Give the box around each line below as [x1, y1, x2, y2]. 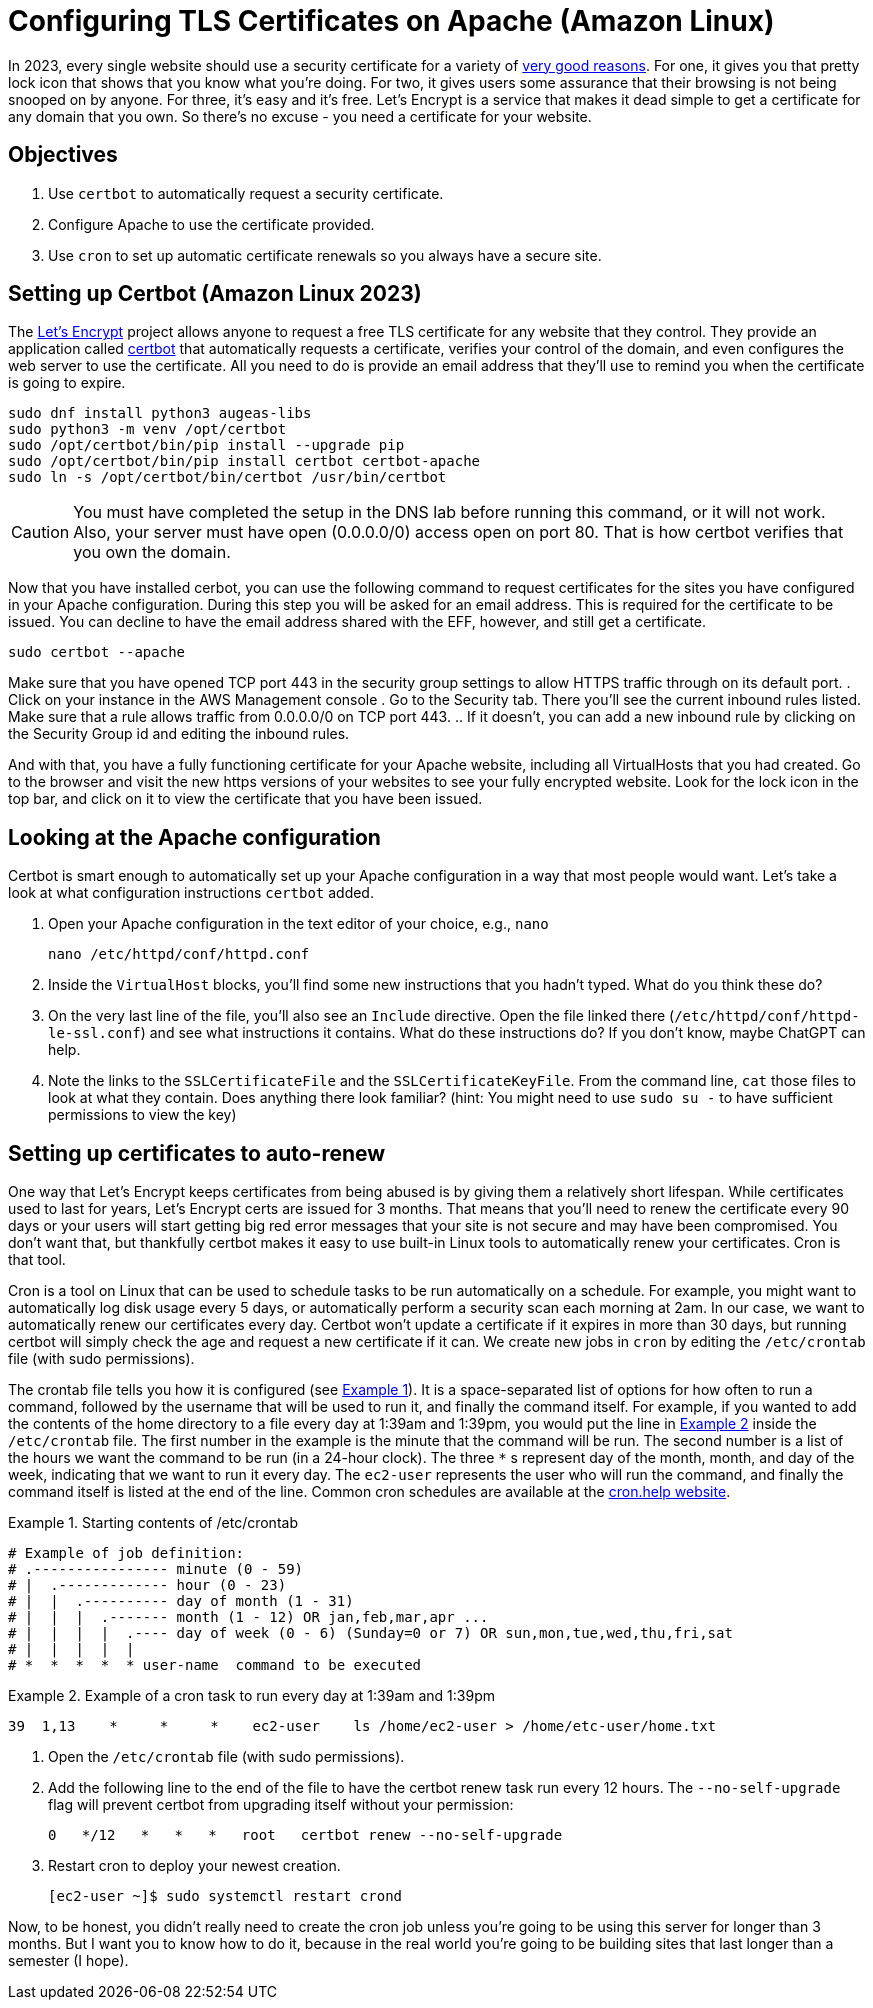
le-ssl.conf [48, 1025, 141, 1042]
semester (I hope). [8, 1952, 129, 1970]
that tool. [8, 1251, 66, 1269]
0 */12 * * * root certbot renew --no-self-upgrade [48, 1827, 563, 1844]
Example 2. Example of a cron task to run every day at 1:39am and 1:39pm [8, 1687, 496, 1705]
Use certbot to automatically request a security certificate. [48, 184, 444, 202]
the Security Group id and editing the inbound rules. [8, 725, 350, 743]
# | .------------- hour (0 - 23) [8, 1577, 287, 1594]
